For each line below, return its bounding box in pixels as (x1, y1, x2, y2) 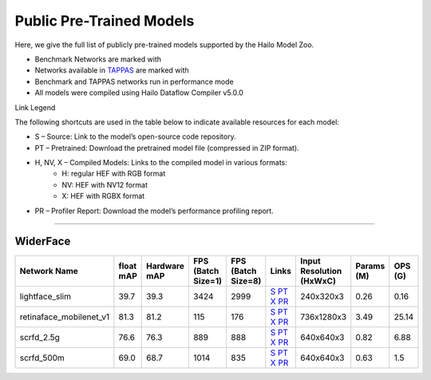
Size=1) (192, 275, 223, 287)
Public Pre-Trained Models (14, 12, 195, 30)
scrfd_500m (19, 352, 65, 363)
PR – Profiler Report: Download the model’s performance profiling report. (34, 206, 275, 216)
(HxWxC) (300, 275, 337, 287)
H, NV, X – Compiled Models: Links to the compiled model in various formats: (34, 158, 287, 168)
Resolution (300, 265, 342, 276)
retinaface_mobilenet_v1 (19, 311, 110, 323)
